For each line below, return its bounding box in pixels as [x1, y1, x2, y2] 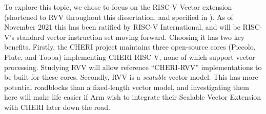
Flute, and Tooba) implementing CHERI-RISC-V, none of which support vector [4, 51, 255, 62]
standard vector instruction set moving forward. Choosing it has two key [16, 31, 245, 42]
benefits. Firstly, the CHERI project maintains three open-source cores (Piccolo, [4, 41, 256, 52]
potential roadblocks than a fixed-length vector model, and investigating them [4, 81, 249, 92]
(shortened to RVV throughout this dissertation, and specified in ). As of [4, 11, 233, 22]
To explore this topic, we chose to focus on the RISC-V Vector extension [4, 2, 232, 12]
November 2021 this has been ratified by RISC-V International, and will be [4, 21, 240, 32]
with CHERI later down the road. [4, 101, 110, 112]
